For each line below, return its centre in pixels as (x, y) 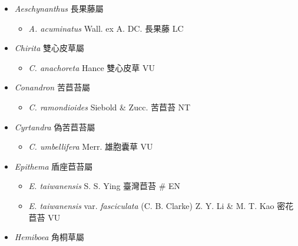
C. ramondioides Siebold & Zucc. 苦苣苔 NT (110, 107)
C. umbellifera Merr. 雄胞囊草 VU (91, 146)
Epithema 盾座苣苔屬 (54, 166)
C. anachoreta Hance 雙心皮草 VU (92, 67)
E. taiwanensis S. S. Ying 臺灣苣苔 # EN (105, 186)
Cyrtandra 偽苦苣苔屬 (55, 127)
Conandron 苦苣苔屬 (52, 87)
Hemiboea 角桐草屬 (49, 237)
